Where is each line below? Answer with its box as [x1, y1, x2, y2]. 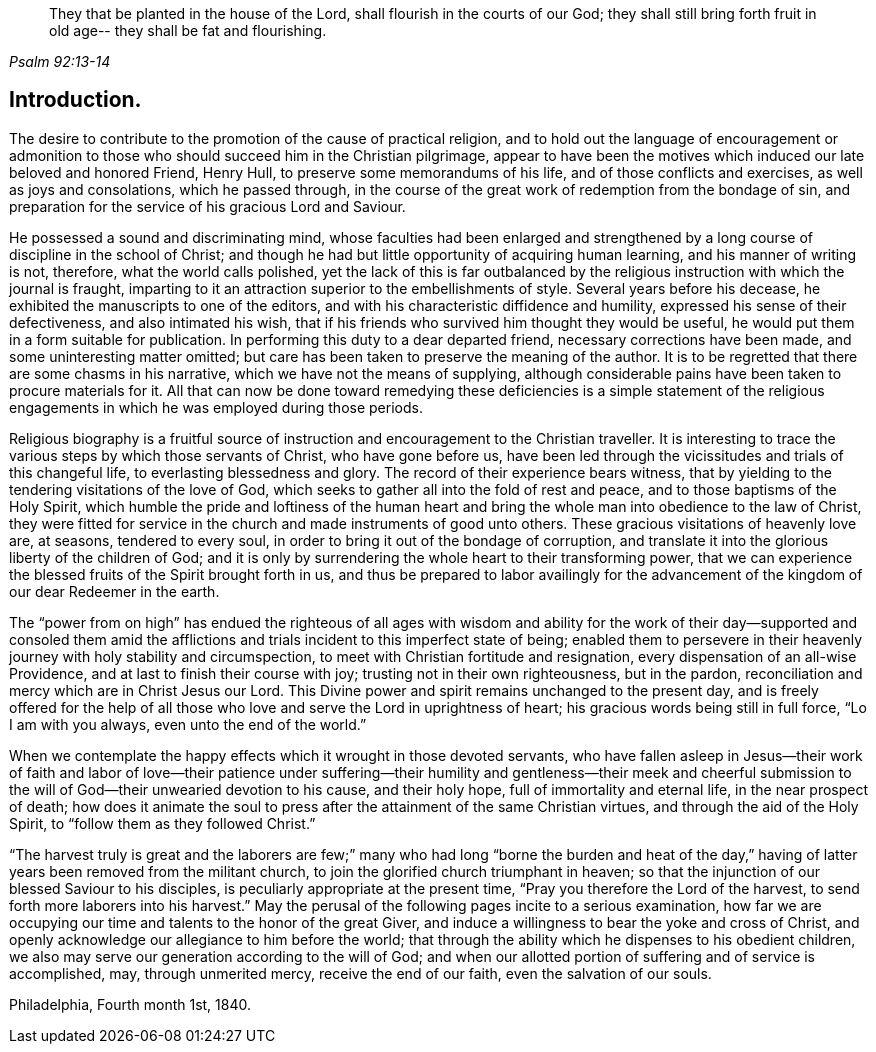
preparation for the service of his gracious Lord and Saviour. [9, 197, 406, 215]
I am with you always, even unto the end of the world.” [9, 715, 367, 733]
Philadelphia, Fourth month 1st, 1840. [9, 995, 251, 1013]
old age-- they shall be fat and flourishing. [49, 22, 327, 39]
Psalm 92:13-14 [9, 53, 111, 70]
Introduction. [9, 87, 142, 113]
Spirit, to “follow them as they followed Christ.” [9, 814, 316, 832]
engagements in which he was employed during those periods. [9, 398, 423, 416]
